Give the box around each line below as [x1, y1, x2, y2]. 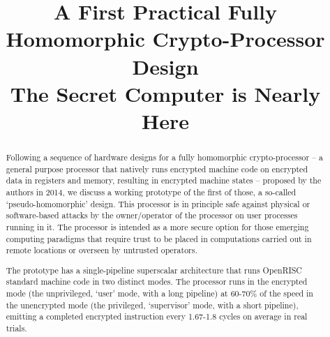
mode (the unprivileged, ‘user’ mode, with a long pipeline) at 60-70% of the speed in [6, 287, 313, 299]
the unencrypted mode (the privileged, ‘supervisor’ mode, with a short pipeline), [6, 299, 299, 310]
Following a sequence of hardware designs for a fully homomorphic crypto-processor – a [6, 151, 324, 163]
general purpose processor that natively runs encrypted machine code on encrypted [6, 163, 308, 174]
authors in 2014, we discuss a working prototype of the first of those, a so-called [6, 186, 297, 197]
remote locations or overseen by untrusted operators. [6, 244, 197, 256]
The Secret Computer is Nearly [10, 79, 321, 107]
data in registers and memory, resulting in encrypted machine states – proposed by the [6, 174, 322, 186]
